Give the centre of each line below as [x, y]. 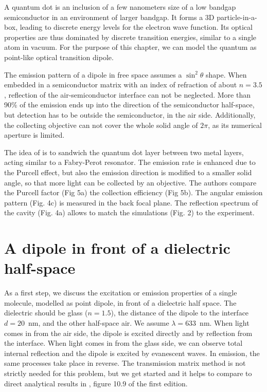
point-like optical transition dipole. [59, 57]
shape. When [226, 74]
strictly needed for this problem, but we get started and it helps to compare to [128, 373]
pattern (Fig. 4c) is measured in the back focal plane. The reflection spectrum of [131, 202]
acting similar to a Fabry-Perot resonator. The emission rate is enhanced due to [130, 162]
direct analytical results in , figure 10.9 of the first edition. [96, 383]
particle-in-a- [237, 17]
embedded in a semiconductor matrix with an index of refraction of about [121, 85]
